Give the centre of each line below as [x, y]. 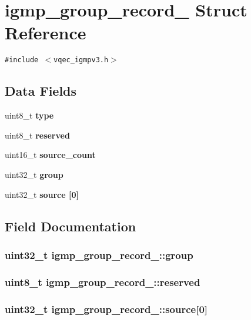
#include [22, 60]
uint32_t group [34, 174]
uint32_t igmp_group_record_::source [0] [106, 309]
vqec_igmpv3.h [81, 60]
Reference [46, 33]
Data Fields [41, 91]
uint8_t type [29, 115]
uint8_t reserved [37, 135]
